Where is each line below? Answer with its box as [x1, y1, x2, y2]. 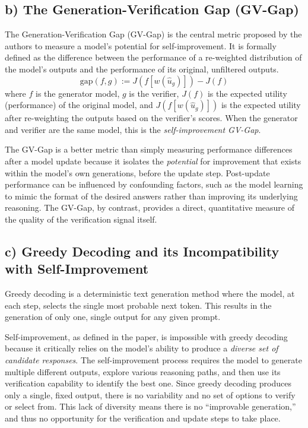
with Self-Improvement [5, 259, 149, 278]
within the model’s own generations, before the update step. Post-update [5, 166, 270, 179]
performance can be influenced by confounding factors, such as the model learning [5, 178, 303, 191]
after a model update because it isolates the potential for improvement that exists [5, 154, 301, 167]
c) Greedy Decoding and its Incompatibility [5, 242, 280, 260]
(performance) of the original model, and [5, 99, 153, 111]
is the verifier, [129, 87, 179, 99]
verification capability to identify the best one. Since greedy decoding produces [5, 377, 291, 389]
